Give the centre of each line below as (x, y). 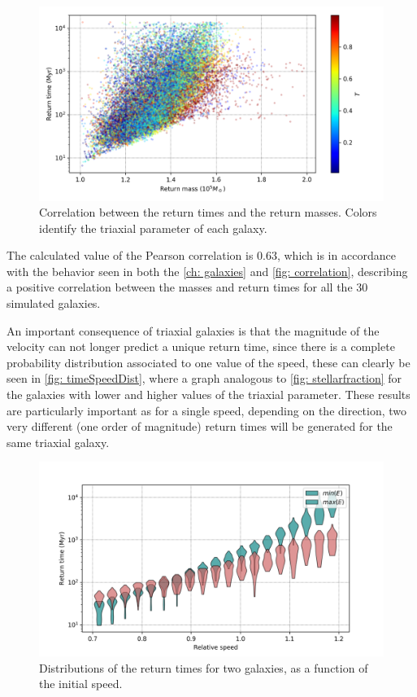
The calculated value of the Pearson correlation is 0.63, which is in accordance (201, 255)
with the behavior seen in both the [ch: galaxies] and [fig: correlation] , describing (207, 271)
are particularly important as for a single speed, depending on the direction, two (207, 410)
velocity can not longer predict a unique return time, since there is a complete (201, 346)
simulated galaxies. (54, 303)
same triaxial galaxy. (58, 442)
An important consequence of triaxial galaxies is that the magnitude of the (193, 330)
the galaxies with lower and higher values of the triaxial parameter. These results (208, 395)
